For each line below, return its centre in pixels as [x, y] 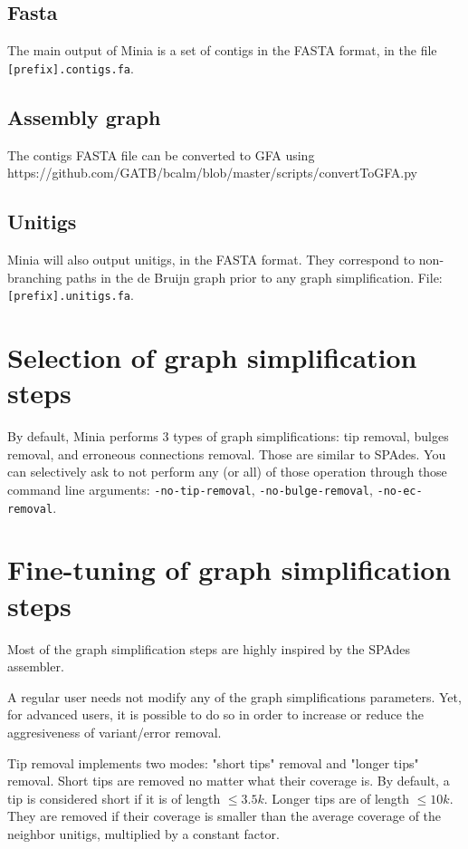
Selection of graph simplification [212, 357]
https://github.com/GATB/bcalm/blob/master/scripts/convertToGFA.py [212, 173]
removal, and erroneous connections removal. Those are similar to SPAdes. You [227, 453]
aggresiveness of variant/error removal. [115, 732]
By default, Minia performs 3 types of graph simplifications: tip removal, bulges [228, 436]
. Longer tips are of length [336, 798]
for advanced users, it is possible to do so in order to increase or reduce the [216, 714]
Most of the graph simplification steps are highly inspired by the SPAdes [209, 648]
